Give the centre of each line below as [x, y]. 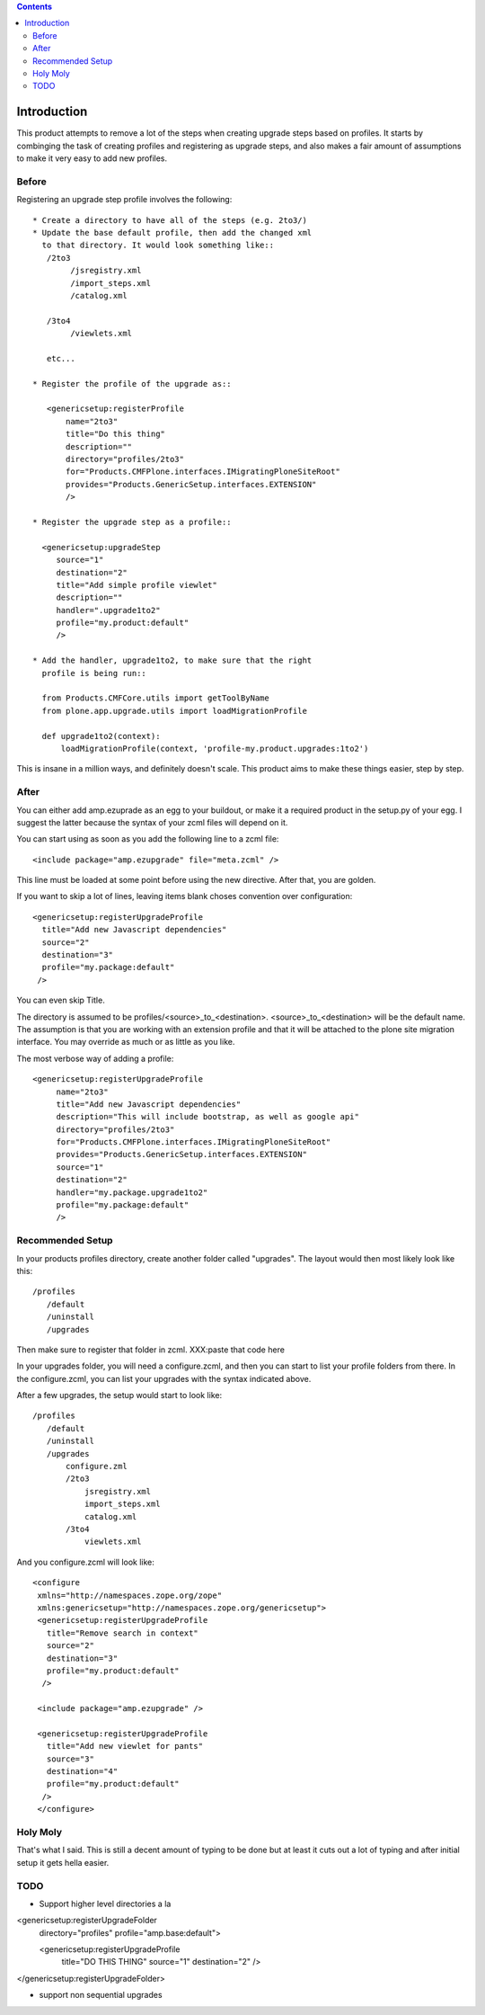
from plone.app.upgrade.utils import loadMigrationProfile [174, 711]
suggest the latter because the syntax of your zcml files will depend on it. [152, 822]
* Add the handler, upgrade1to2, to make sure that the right [172, 660]
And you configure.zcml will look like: [85, 1562]
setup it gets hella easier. [63, 1862]
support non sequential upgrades [101, 1995]
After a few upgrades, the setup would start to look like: [119, 1395]
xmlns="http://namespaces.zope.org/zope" [130, 1595]
